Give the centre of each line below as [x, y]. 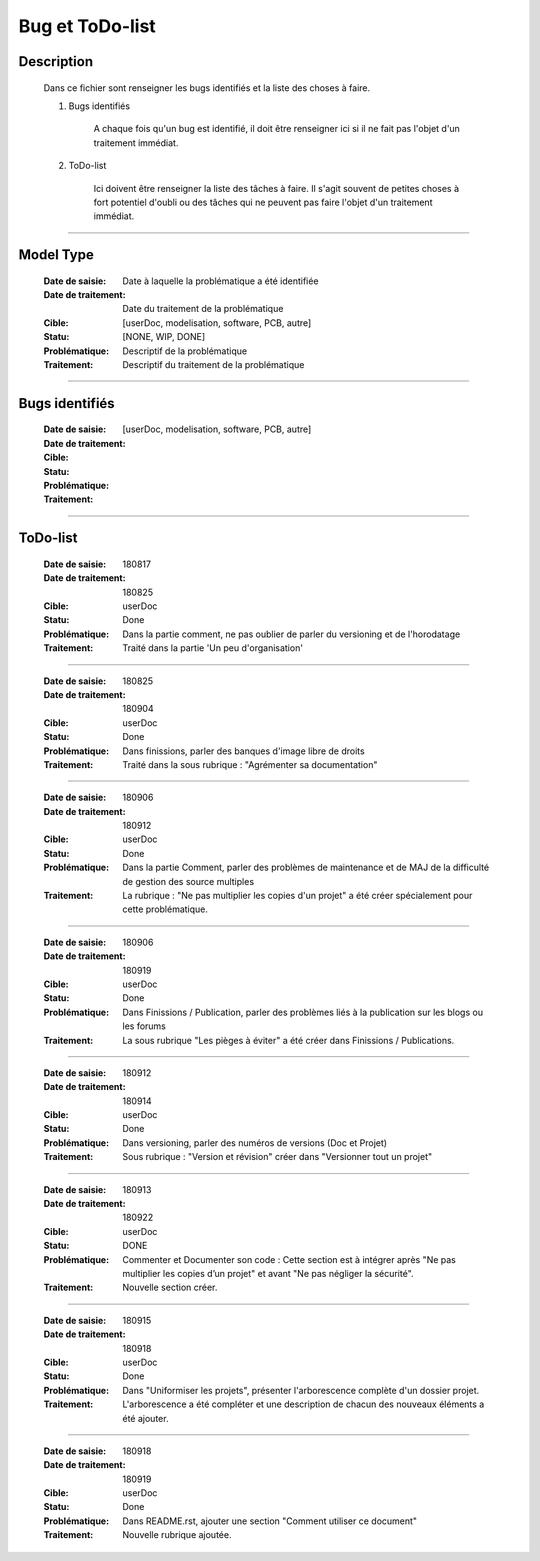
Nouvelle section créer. [170, 1287]
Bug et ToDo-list [87, 26]
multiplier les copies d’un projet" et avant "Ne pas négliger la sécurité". [268, 1273]
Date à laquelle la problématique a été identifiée [220, 281]
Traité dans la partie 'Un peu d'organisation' [213, 648]
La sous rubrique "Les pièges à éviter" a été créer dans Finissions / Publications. [288, 1040]
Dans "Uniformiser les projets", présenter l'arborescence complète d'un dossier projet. [301, 1390]
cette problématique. [165, 909]
